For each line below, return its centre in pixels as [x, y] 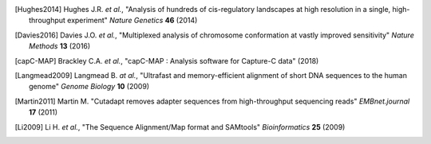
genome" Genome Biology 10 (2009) [89, 87]
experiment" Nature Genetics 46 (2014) [132, 21]
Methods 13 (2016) [60, 46]
